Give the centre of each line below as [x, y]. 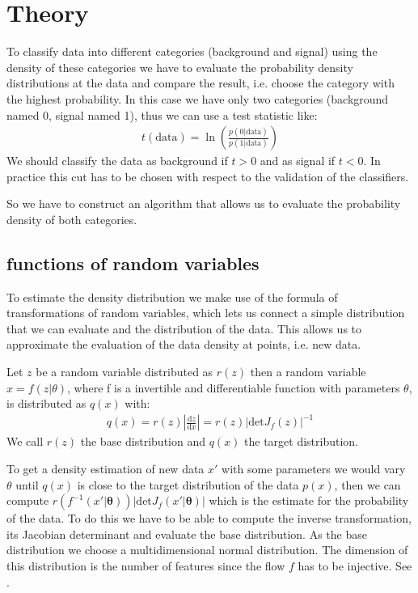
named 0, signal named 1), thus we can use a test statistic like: [162, 114]
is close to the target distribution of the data [188, 484]
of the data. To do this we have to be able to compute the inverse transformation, [209, 518]
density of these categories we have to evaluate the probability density [180, 67]
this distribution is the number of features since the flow [146, 565]
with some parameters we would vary [314, 468]
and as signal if [298, 161]
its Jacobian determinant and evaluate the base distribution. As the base [187, 534]
